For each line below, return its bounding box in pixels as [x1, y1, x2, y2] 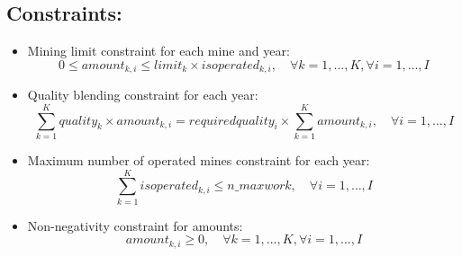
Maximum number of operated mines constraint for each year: [27, 150, 370, 169]
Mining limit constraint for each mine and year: [27, 41, 290, 60]
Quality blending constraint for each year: [27, 85, 258, 104]
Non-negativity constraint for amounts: [27, 216, 243, 234]
